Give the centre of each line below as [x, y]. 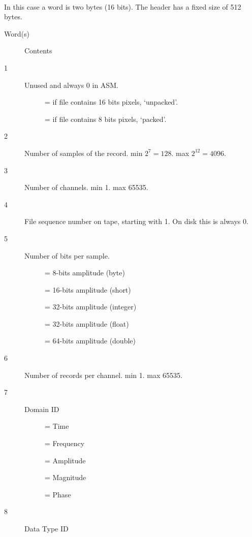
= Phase [58, 494]
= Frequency [65, 443]
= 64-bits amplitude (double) [90, 341]
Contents [38, 51]
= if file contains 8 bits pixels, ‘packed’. [106, 119]
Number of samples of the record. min [84, 153]
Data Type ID [46, 528]
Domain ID [42, 409]
